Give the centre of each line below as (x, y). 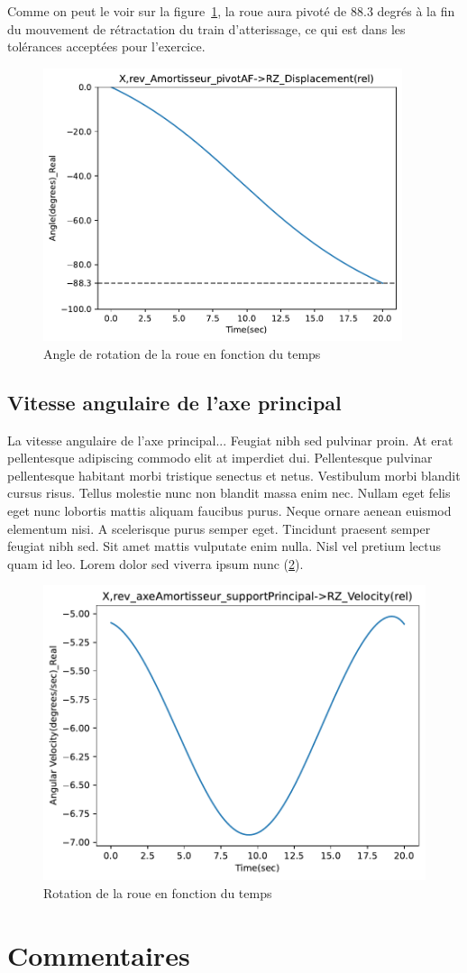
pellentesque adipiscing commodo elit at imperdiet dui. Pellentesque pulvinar (220, 458)
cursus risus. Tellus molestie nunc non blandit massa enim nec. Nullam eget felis (229, 493)
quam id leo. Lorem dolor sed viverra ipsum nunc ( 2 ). (156, 563)
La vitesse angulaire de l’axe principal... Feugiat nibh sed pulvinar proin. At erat (230, 440)
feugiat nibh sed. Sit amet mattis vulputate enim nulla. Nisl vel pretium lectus (224, 546)
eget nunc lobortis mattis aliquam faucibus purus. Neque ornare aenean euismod (229, 510)
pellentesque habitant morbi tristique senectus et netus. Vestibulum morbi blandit (234, 475)
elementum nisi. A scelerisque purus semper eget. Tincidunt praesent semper (219, 528)
